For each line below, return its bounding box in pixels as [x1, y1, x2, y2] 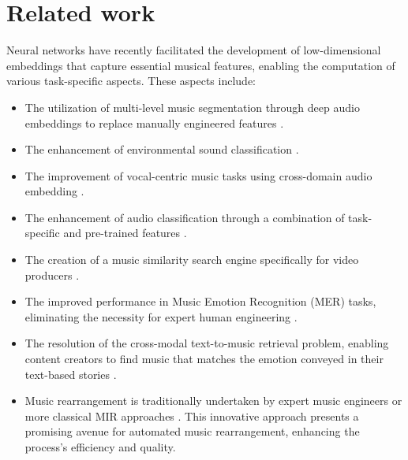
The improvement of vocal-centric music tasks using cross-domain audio [24, 167, 372, 184]
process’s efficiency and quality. [24, 439, 176, 454]
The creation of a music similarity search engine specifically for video [24, 251, 359, 268]
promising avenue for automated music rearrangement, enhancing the [24, 423, 360, 440]
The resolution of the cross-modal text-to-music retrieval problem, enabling [24, 335, 389, 351]
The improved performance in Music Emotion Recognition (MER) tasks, [24, 293, 376, 310]
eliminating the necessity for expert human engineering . [24, 308, 298, 325]
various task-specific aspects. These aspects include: [6, 72, 256, 89]
